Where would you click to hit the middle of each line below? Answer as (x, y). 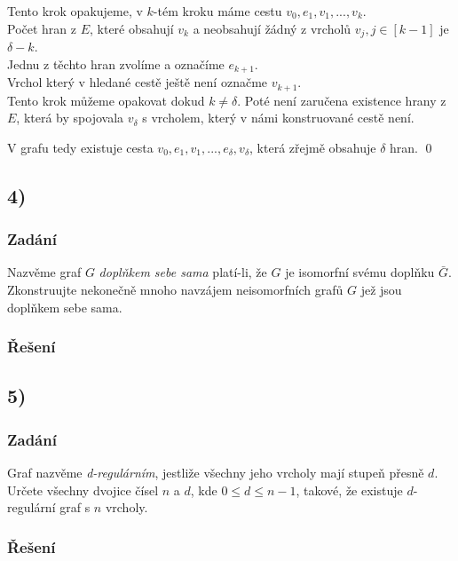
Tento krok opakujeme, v (75, 11)
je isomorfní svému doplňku (360, 272)
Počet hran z (42, 28)
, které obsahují (132, 28)
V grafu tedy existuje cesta (80, 147)
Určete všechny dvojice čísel (83, 490)
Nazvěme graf (44, 272)
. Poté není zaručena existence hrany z (342, 100)
